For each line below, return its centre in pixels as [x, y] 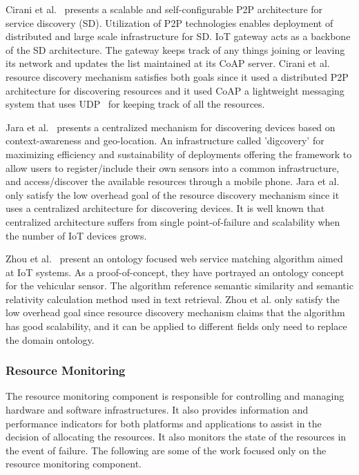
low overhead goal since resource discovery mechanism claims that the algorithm [175, 312]
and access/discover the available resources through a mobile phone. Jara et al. [173, 181]
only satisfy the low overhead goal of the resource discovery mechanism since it [173, 194]
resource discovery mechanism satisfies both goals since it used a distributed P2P [177, 76]
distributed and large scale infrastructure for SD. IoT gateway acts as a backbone [178, 36]
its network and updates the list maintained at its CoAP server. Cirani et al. [168, 63]
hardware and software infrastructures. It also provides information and [157, 410]
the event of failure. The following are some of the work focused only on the [166, 450]
